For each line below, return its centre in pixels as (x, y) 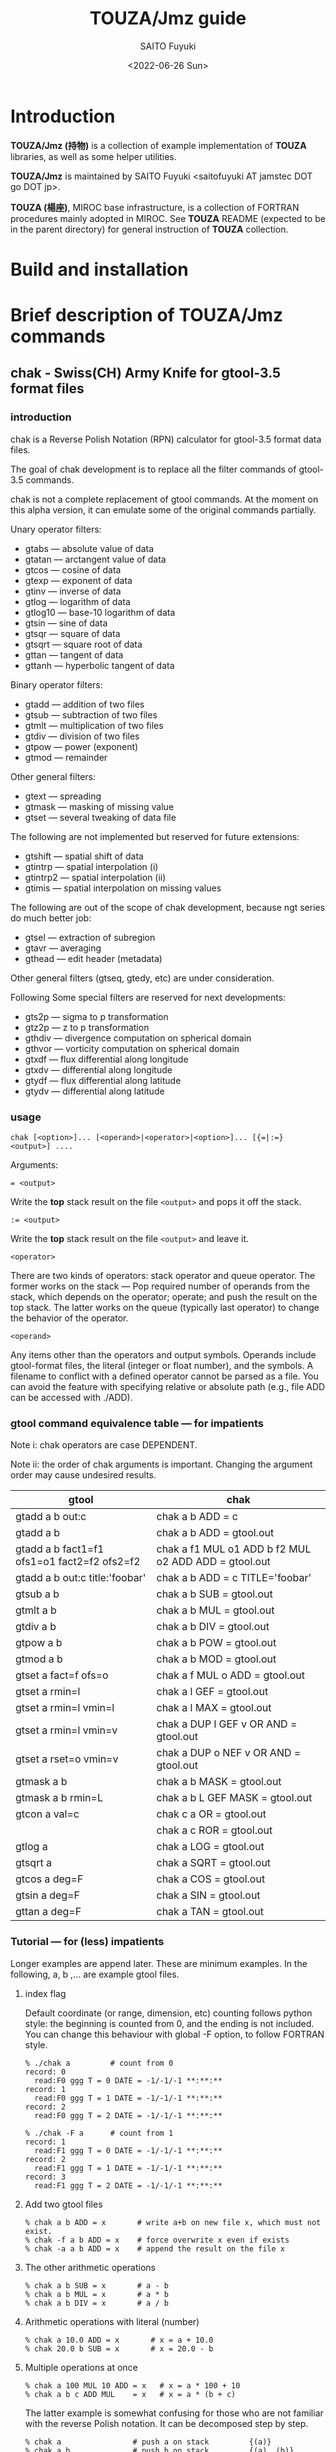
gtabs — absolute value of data (89, 548)
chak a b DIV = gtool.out (213, 1627)
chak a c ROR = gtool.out (214, 1830)
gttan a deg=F (48, 1912)
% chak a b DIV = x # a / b (96, 2303)
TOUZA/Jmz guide (168, 18)
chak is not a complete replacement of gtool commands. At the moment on (164, 499)
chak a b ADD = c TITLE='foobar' (234, 1578)
